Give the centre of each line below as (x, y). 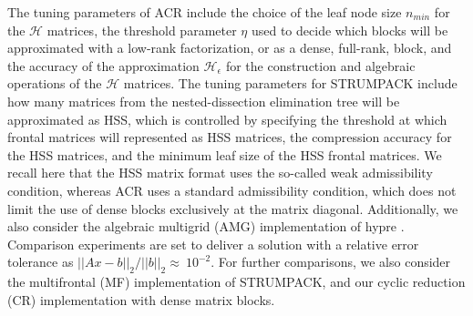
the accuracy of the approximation (103, 65)
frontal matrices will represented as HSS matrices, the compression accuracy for (230, 137)
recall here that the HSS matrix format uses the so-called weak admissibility (220, 173)
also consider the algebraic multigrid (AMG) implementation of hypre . (206, 226)
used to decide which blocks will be (350, 30)
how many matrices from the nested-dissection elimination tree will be (204, 101)
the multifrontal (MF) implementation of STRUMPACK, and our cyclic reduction (236, 282)
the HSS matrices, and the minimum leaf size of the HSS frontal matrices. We (225, 154)
